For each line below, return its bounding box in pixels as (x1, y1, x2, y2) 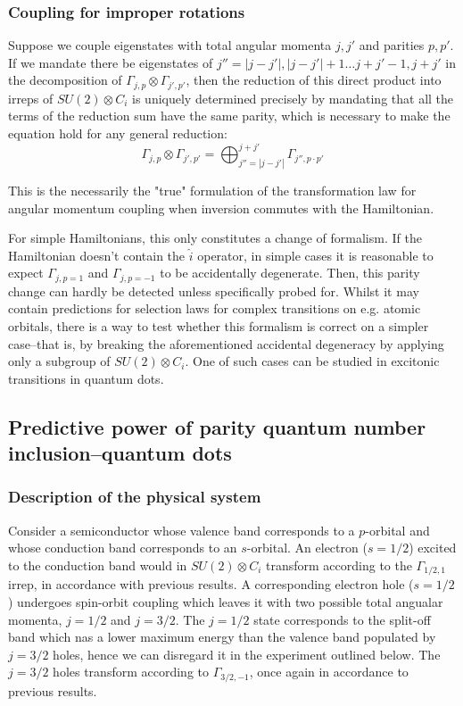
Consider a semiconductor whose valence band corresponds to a (8, 520, 355, 539)
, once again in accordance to (249, 662, 409, 681)
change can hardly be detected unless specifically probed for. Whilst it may (8, 281, 419, 300)
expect (8, 263, 44, 282)
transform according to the (266, 555, 412, 574)
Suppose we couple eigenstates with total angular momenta (8, 36, 332, 54)
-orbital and (365, 520, 430, 539)
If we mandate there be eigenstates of (8, 53, 213, 71)
